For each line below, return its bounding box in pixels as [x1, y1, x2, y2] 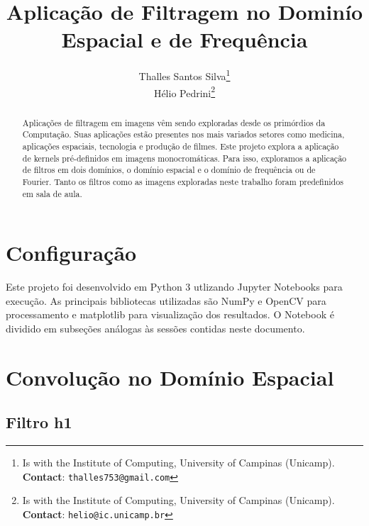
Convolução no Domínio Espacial [6, 362, 334, 391]
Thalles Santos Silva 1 [138, 67, 231, 83]
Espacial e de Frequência [61, 25, 308, 54]
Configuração [6, 238, 137, 267]
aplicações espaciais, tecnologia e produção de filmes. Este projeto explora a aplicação [22, 140, 339, 152]
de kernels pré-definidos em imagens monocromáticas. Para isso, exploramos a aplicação [22, 152, 347, 164]
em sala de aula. [22, 187, 82, 199]
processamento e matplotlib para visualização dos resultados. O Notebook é [6, 307, 334, 322]
